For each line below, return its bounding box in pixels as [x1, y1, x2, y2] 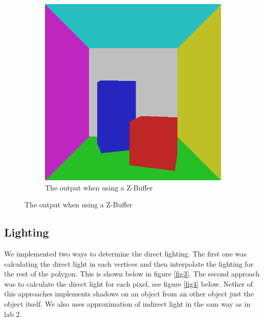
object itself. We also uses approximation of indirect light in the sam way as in [4, 298, 251, 309]
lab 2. [4, 308, 22, 319]
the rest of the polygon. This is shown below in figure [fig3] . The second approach [4, 268, 260, 279]
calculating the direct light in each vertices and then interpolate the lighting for [4, 258, 254, 269]
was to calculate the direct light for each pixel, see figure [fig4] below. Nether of [4, 278, 253, 289]
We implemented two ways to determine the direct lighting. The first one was [4, 248, 247, 259]
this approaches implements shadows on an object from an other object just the [4, 288, 254, 299]
